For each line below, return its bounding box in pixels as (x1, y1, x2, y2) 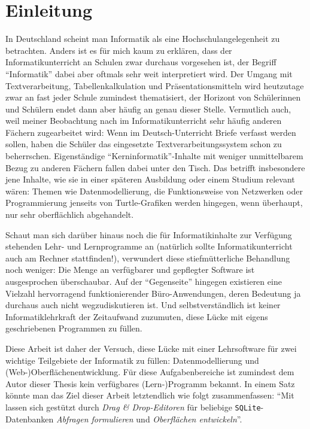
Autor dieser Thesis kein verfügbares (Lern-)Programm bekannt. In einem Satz (5, 377, 295, 390)
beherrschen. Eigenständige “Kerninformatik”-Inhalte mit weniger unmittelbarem (5, 150, 303, 162)
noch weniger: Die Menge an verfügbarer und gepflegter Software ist (5, 263, 255, 276)
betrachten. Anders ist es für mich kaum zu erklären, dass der (5, 44, 232, 56)
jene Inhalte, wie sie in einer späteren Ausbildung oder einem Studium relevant (5, 173, 295, 185)
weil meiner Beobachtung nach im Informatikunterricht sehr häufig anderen (5, 114, 282, 127)
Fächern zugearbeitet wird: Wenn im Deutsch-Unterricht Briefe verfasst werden (5, 126, 296, 138)
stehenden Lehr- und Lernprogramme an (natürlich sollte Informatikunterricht (5, 240, 293, 252)
